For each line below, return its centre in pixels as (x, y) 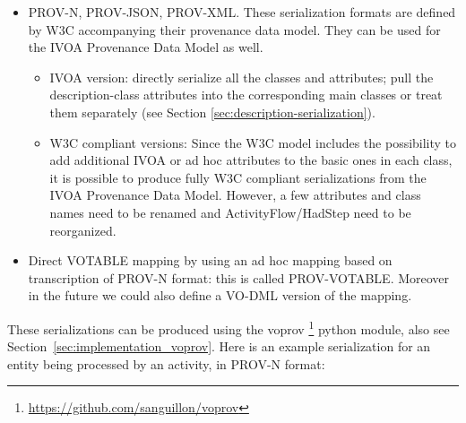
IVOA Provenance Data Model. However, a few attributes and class (235, 195)
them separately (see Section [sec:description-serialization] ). (212, 112)
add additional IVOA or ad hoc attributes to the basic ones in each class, (251, 160)
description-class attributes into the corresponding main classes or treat (246, 95)
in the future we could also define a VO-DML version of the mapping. (220, 295)
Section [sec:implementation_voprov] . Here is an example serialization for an (219, 346)
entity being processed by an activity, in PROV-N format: (166, 363)
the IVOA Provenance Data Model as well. (146, 47)
